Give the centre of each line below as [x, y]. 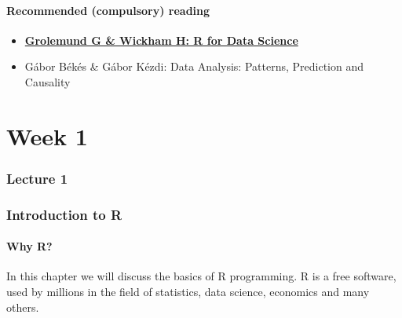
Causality [48, 81]
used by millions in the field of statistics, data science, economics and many [188, 292]
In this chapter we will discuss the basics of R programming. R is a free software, [201, 276]
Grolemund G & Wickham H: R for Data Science [161, 40]
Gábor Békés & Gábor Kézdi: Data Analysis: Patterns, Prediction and [194, 66]
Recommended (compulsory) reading [108, 10]
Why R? [29, 246]
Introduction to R [64, 214]
